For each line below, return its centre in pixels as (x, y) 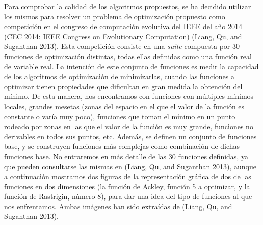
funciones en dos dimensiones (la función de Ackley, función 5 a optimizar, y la (127, 186)
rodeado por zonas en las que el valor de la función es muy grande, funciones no (129, 126)
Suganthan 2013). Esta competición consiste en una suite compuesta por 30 (122, 46)
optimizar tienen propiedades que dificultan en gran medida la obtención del (123, 86)
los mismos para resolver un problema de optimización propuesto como (115, 16)
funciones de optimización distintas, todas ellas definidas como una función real (128, 56)
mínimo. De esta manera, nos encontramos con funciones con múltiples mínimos (129, 96)
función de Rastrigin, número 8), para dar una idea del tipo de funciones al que (128, 196)
